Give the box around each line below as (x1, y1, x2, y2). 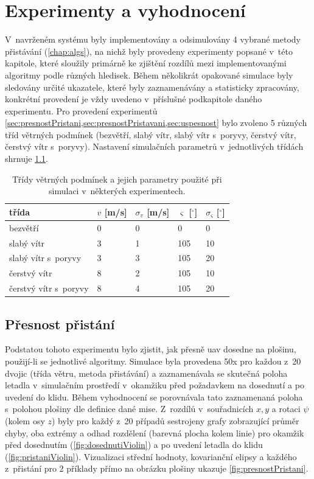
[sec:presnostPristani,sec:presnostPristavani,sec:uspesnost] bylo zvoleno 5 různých (5, 116, 307, 129)
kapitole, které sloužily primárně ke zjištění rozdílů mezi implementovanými (5, 57, 287, 69)
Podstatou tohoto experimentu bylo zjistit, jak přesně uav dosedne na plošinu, (5, 343, 296, 355)
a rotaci (271, 402, 301, 415)
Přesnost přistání (5, 314, 115, 333)
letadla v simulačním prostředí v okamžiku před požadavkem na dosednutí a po (5, 379, 304, 391)
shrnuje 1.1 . (5, 152, 48, 165)
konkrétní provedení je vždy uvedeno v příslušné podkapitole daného (5, 93, 262, 105)
